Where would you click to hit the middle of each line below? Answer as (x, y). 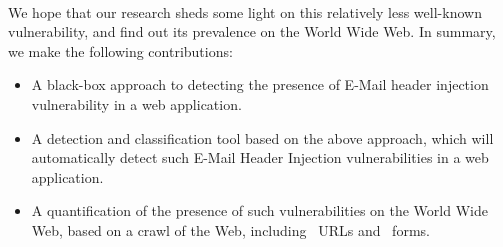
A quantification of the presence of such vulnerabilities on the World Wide (259, 210)
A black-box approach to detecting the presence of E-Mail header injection (260, 84)
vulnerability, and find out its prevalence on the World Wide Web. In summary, (252, 31)
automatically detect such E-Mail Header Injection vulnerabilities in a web (260, 157)
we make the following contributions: (120, 50)
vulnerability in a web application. (136, 103)
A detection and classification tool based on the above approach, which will (262, 137)
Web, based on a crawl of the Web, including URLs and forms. (230, 229)
